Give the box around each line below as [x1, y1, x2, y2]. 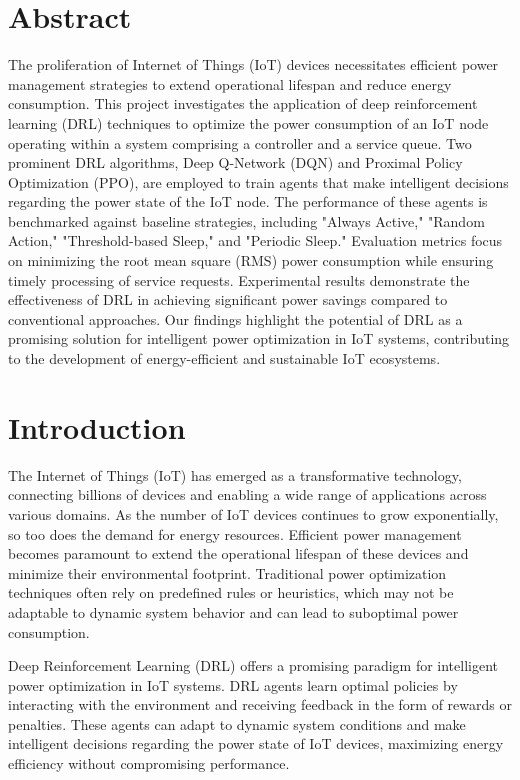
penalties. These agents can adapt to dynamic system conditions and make [8, 713, 466, 734]
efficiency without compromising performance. [8, 753, 290, 774]
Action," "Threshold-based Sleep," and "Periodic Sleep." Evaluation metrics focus [8, 230, 503, 251]
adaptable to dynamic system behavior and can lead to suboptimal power [8, 601, 459, 622]
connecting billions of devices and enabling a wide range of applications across [8, 484, 487, 505]
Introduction [8, 406, 186, 447]
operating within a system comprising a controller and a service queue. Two [8, 132, 472, 153]
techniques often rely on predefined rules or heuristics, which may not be [8, 582, 454, 603]
